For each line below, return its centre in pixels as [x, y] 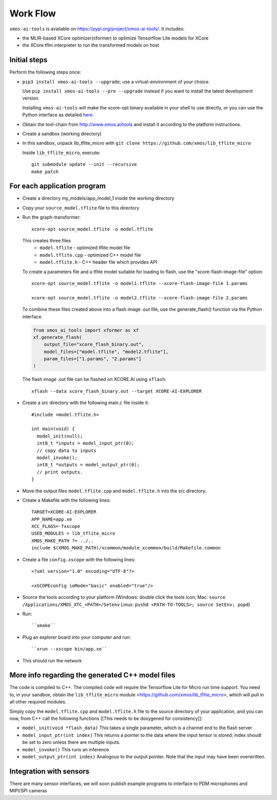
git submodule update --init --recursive [84, 165]
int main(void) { [53, 429]
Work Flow [33, 13]
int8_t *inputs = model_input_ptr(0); [85, 443]
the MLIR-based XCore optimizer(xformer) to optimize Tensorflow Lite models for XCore [115, 38]
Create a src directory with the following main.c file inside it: [86, 403]
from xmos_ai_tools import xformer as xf [86, 330]
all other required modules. [38, 702]
